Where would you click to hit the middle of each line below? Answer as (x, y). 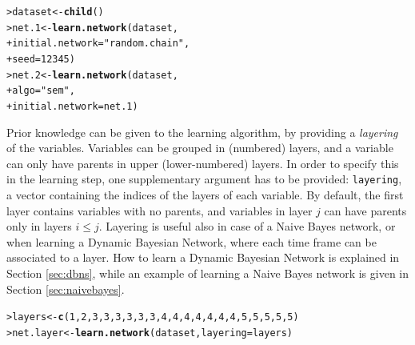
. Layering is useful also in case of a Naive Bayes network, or (247, 226)
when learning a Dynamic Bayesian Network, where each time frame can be (192, 241)
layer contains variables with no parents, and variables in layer (160, 210)
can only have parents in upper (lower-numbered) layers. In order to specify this (203, 163)
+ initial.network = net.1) (72, 106)
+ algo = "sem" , (41, 91)
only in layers (39, 226)
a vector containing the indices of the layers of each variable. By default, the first (205, 195)
